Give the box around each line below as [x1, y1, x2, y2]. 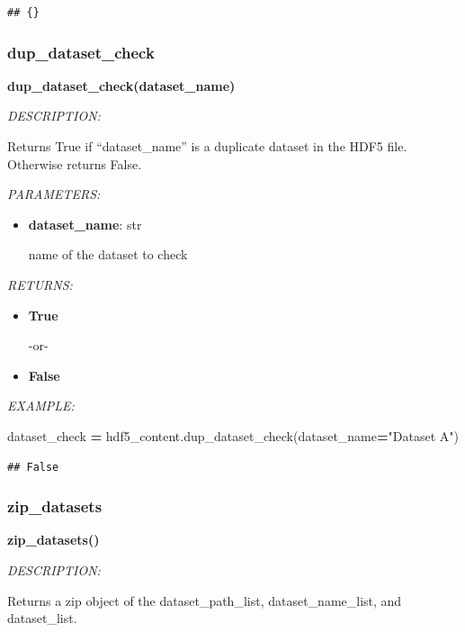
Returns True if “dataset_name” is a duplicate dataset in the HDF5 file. [7, 137, 407, 155]
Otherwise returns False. [7, 154, 142, 173]
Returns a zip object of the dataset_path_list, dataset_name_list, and [7, 591, 402, 609]
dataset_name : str [28, 214, 142, 233]
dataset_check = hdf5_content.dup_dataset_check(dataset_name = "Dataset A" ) [7, 426, 459, 445]
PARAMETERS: [7, 185, 101, 203]
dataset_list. [7, 609, 77, 627]
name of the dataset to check [28, 245, 188, 264]
